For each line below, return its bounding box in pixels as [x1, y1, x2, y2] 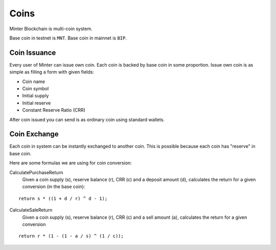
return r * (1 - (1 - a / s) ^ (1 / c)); [18, 233, 124, 239]
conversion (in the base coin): [22, 183, 85, 190]
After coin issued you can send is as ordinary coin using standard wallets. [9, 116, 165, 122]
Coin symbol [22, 86, 49, 92]
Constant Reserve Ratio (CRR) [22, 107, 85, 113]
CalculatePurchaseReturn [9, 169, 63, 175]
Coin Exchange [9, 130, 59, 138]
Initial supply [22, 93, 49, 99]
